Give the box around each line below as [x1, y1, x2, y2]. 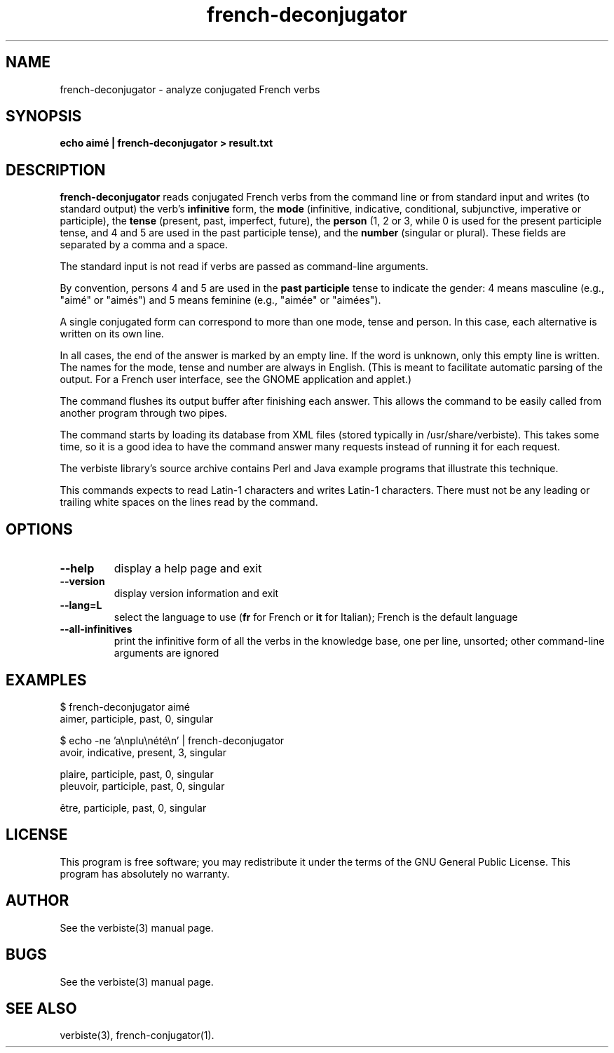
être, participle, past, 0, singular [60, 801, 207, 814]
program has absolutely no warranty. [60, 867, 230, 880]
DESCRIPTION [6, 161, 106, 179]
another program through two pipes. [60, 407, 227, 420]
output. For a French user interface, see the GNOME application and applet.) [60, 373, 412, 386]
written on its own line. [60, 328, 164, 340]
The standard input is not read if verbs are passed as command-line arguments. [60, 260, 429, 273]
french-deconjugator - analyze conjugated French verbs [60, 83, 320, 95]
